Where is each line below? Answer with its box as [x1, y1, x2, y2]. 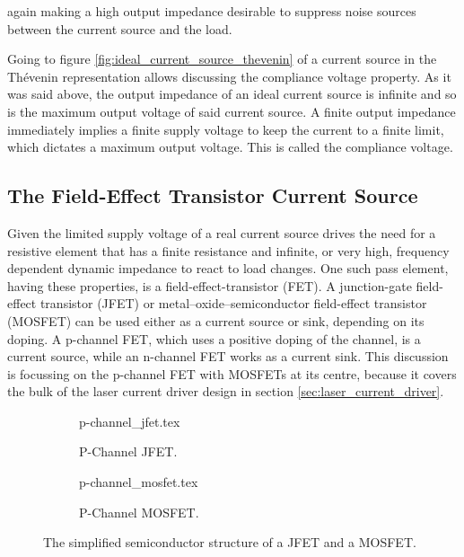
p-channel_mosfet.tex [79, 473, 198, 491]
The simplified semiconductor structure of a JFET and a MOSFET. [43, 533, 416, 552]
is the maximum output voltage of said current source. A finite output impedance [7, 102, 456, 120]
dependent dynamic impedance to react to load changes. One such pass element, [7, 259, 449, 278]
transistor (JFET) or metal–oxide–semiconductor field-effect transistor [39, 294, 427, 313]
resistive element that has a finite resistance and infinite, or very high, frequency [7, 241, 450, 260]
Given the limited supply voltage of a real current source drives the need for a [7, 223, 436, 242]
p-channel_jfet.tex [79, 411, 180, 430]
